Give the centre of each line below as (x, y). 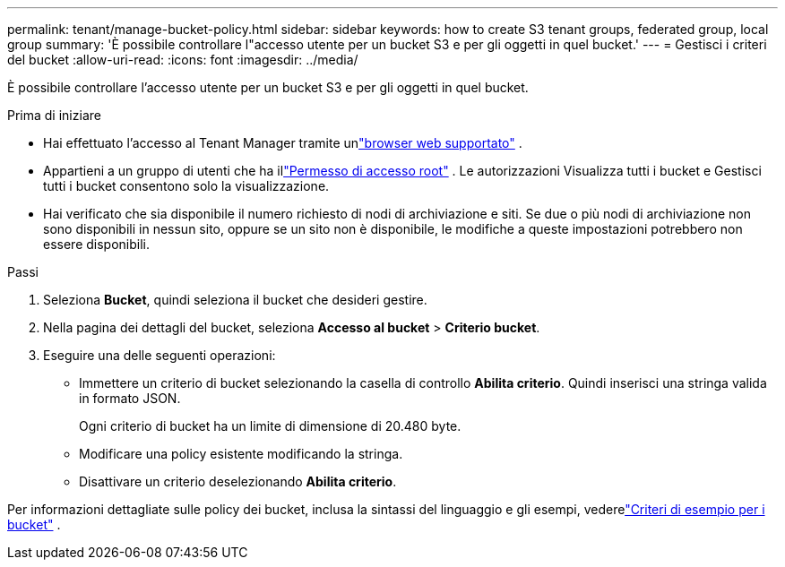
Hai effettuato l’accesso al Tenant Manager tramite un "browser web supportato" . (283, 143)
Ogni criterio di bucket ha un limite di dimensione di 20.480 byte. (270, 426)
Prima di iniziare (54, 115)
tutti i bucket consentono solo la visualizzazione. (186, 186)
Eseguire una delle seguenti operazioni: (160, 355)
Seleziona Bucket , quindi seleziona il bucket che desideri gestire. (235, 300)
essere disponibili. (96, 244)
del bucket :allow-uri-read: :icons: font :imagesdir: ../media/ (183, 60)
